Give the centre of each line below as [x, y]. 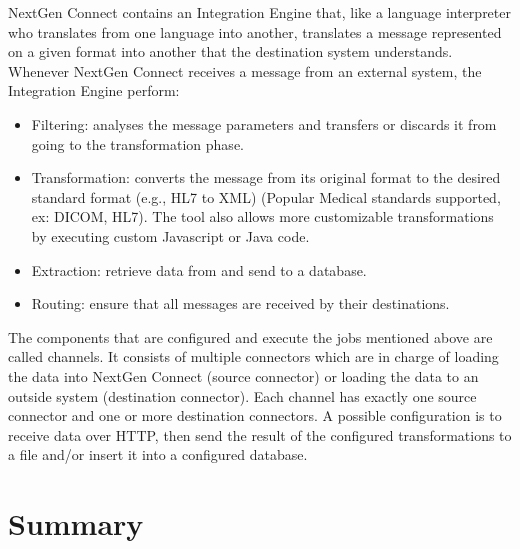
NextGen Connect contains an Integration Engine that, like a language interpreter [259, 12]
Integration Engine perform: [94, 90]
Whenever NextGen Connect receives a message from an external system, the [245, 70]
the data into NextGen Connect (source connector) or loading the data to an [243, 375]
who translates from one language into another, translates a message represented [255, 31]
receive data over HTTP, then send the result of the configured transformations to [260, 434]
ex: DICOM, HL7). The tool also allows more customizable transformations [262, 216]
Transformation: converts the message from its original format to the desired [266, 177]
